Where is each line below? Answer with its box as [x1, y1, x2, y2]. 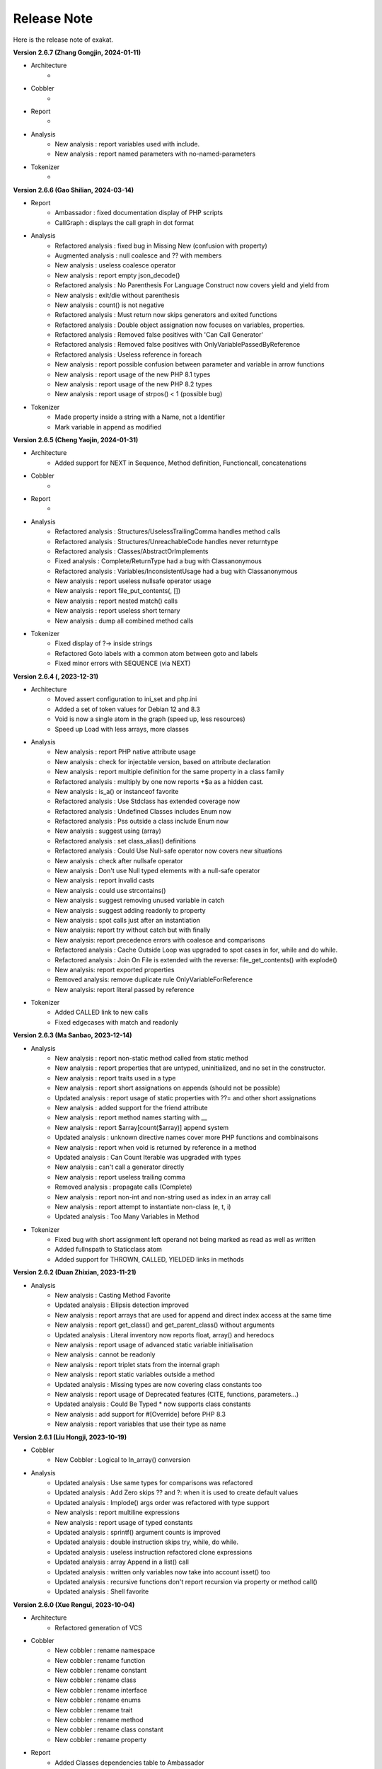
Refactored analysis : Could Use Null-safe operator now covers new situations [54, 846, 283, 855]
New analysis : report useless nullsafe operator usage [54, 577, 212, 585]
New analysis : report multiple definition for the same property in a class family [54, 768, 284, 776]
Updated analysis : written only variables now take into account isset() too [54, 1567, 271, 1576]
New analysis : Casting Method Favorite [54, 1291, 171, 1300]
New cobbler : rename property [54, 1735, 146, 1744]
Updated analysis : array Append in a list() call [54, 1557, 189, 1567]
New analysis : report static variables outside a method [54, 1370, 215, 1379]
